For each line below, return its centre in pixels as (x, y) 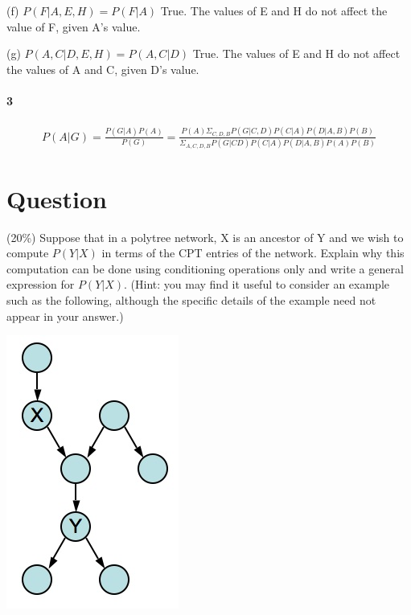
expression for (41, 284)
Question (57, 198)
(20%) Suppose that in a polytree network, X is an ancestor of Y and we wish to (205, 237)
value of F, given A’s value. (74, 26)
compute (28, 253)
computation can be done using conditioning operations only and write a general (205, 268)
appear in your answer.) (65, 316)
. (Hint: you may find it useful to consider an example (257, 284)
